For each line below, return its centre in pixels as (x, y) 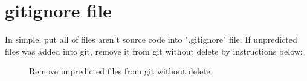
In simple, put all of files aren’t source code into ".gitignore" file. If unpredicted (151, 39)
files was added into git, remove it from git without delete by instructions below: (154, 51)
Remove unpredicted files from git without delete (120, 71)
